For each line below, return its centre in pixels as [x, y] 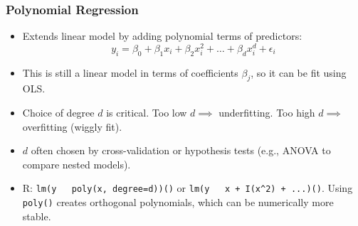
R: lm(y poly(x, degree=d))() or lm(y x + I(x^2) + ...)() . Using [188, 188]
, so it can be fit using [299, 72]
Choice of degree [58, 113]
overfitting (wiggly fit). [72, 126]
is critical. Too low [147, 113]
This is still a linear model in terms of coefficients [130, 72]
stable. [37, 216]
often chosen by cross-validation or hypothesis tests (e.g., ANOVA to [181, 150]
